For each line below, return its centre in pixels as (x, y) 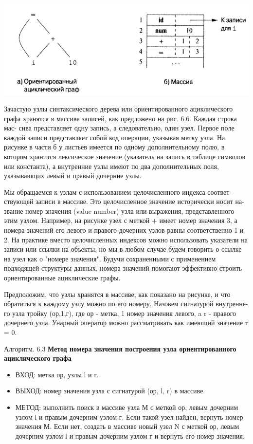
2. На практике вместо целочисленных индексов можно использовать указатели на (126, 239)
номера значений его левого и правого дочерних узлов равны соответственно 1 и (124, 230)
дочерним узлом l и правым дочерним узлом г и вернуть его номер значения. (130, 435)
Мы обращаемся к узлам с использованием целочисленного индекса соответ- (118, 192)
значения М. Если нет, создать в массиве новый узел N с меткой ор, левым (127, 426)
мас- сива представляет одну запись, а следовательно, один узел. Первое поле (119, 128)
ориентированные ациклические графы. (62, 278)
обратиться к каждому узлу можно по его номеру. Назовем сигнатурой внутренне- (126, 304)
